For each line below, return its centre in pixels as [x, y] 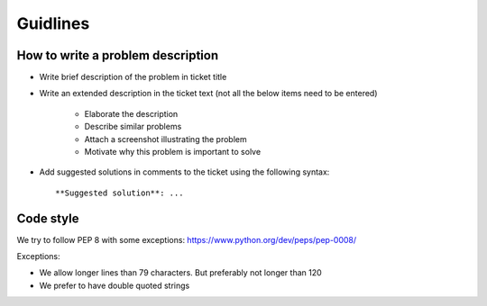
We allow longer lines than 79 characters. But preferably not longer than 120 [180, 273]
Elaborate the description [131, 113]
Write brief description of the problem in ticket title [133, 77]
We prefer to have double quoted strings [115, 285]
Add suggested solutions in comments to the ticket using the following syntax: [184, 172]
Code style [48, 218]
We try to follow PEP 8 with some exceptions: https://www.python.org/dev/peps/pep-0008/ [187, 239]
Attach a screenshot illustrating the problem [165, 139]
